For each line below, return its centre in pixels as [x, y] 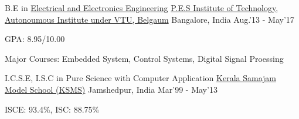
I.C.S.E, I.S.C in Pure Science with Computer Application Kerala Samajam [140, 78]
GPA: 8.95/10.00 [35, 39]
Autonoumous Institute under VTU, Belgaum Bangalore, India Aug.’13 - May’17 [149, 19]
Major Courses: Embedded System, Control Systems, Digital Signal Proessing [144, 58]
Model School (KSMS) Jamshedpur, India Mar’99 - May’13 [111, 89]
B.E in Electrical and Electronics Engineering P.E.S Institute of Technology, [142, 8]
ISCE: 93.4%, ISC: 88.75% [52, 109]
